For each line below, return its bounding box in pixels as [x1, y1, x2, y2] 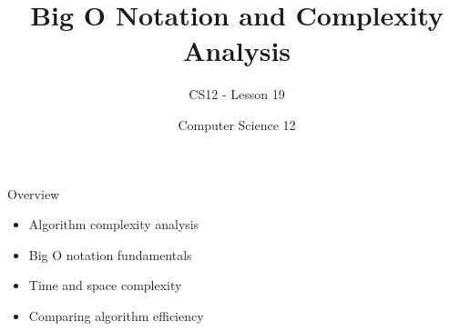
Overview [7, 184, 60, 203]
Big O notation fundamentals [28, 245, 192, 264]
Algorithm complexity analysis [28, 215, 199, 234]
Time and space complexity [28, 276, 182, 295]
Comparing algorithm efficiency [28, 306, 204, 325]
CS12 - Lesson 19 [189, 85, 285, 104]
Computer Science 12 [178, 115, 296, 134]
